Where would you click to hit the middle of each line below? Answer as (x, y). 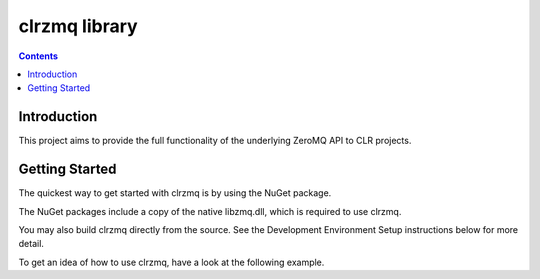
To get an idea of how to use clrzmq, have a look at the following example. (171, 262)
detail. (31, 244)
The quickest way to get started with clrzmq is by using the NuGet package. (175, 193)
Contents (38, 56)
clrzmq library (78, 26)
